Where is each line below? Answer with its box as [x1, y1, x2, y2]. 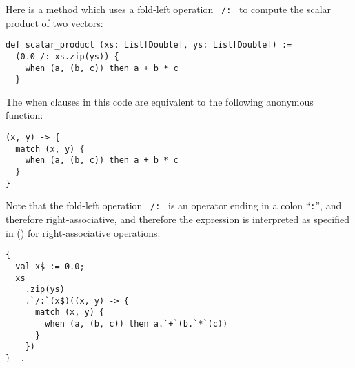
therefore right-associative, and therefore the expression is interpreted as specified [6, 212, 349, 226]
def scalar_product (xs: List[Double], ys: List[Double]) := [6, 40, 292, 50]
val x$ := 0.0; [15, 261, 85, 271]
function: [6, 108, 43, 122]
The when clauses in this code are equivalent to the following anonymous [6, 94, 314, 108]
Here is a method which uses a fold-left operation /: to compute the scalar [6, 2, 332, 16]
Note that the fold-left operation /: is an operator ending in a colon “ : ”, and [6, 198, 342, 213]
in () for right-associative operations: [6, 225, 161, 240]
